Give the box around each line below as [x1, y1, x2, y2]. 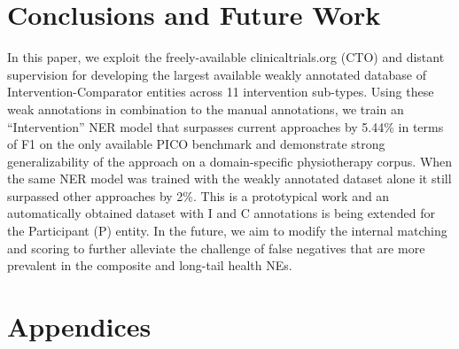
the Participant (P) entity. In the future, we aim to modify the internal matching [7, 221, 447, 240]
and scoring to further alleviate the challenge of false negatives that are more [7, 238, 425, 257]
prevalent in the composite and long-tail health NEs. [7, 256, 292, 275]
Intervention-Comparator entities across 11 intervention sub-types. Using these [7, 82, 434, 101]
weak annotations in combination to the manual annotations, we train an [7, 99, 404, 118]
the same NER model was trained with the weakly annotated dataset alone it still [7, 169, 452, 188]
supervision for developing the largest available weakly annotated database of [7, 65, 426, 83]
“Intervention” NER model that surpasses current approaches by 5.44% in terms [7, 117, 444, 136]
